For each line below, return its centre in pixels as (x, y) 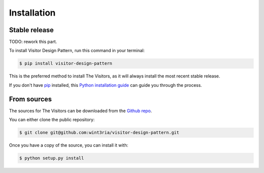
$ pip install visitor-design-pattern (66, 64)
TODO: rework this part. (33, 42)
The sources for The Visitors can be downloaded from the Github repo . (80, 111)
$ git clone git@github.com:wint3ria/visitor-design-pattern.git (99, 133)
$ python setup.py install (52, 158)
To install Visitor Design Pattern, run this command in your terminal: (77, 51)
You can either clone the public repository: (52, 120)
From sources (31, 99)
